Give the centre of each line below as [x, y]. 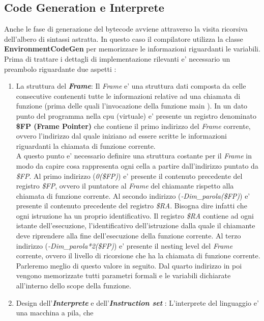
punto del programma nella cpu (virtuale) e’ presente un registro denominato [136, 115]
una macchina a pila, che [55, 313]
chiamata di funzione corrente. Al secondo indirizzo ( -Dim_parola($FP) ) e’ [133, 195]
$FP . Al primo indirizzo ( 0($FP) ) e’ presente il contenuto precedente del [129, 176]
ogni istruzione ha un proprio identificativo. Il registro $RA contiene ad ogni [135, 215]
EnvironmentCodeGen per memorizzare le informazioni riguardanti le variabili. [132, 49]
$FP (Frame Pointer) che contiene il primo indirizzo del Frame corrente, [133, 126]
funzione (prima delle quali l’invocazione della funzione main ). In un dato [132, 106]
